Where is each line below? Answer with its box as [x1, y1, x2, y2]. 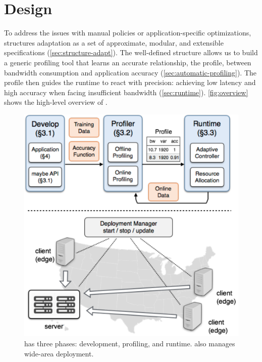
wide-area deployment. [24, 348, 94, 358]
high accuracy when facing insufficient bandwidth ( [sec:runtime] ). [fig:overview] [4, 87, 248, 97]
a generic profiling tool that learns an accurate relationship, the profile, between [4, 57, 251, 67]
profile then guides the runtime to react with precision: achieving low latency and [4, 77, 256, 88]
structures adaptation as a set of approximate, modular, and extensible [4, 37, 224, 48]
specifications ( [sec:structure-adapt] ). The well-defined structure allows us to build [4, 47, 258, 58]
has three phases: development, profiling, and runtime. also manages [24, 338, 235, 349]
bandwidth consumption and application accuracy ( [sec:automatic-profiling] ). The [4, 67, 257, 77]
